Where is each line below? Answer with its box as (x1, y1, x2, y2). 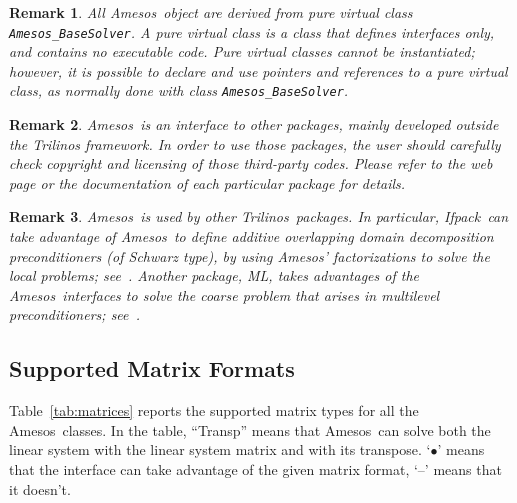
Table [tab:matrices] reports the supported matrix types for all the (9, 400, 419, 421)
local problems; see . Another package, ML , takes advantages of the (9, 265, 419, 286)
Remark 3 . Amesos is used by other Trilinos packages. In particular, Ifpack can (9, 206, 509, 227)
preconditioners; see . (9, 304, 140, 325)
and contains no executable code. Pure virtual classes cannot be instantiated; (9, 41, 475, 62)
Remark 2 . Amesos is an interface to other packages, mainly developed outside (9, 114, 499, 135)
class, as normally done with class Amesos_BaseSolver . (9, 80, 349, 101)
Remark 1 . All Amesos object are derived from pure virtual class (9, 2, 413, 22)
